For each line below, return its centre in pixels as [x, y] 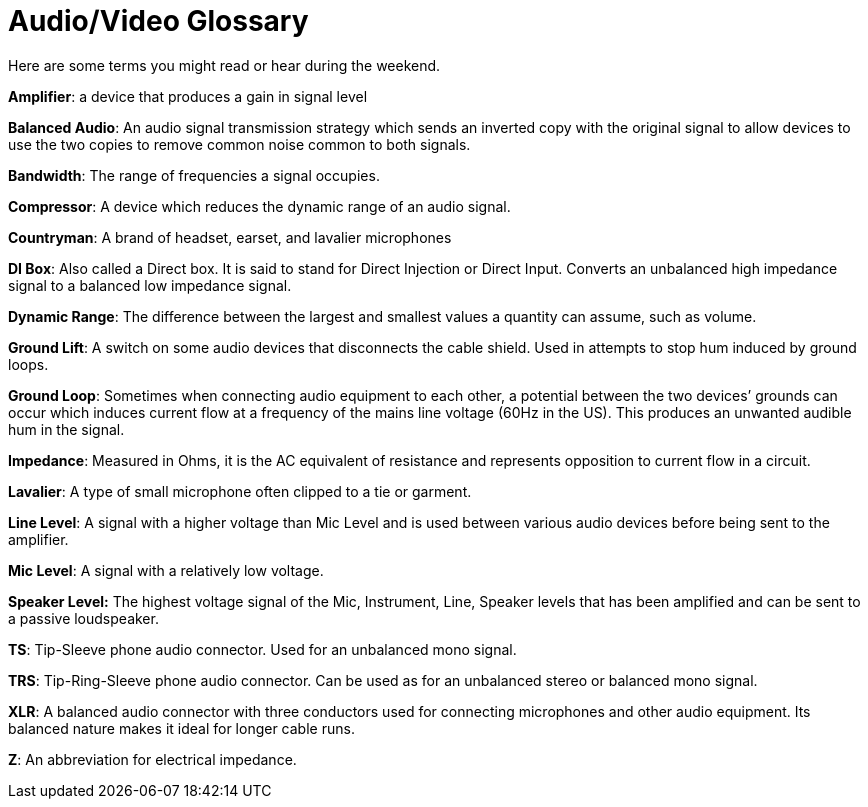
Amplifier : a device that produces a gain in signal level [188, 96]
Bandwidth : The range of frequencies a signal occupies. [194, 175]
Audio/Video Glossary [158, 21]
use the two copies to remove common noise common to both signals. [239, 144]
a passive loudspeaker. [83, 618]
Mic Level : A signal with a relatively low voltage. [166, 570]
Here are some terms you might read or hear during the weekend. [224, 65]
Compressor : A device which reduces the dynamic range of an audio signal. [259, 206]
